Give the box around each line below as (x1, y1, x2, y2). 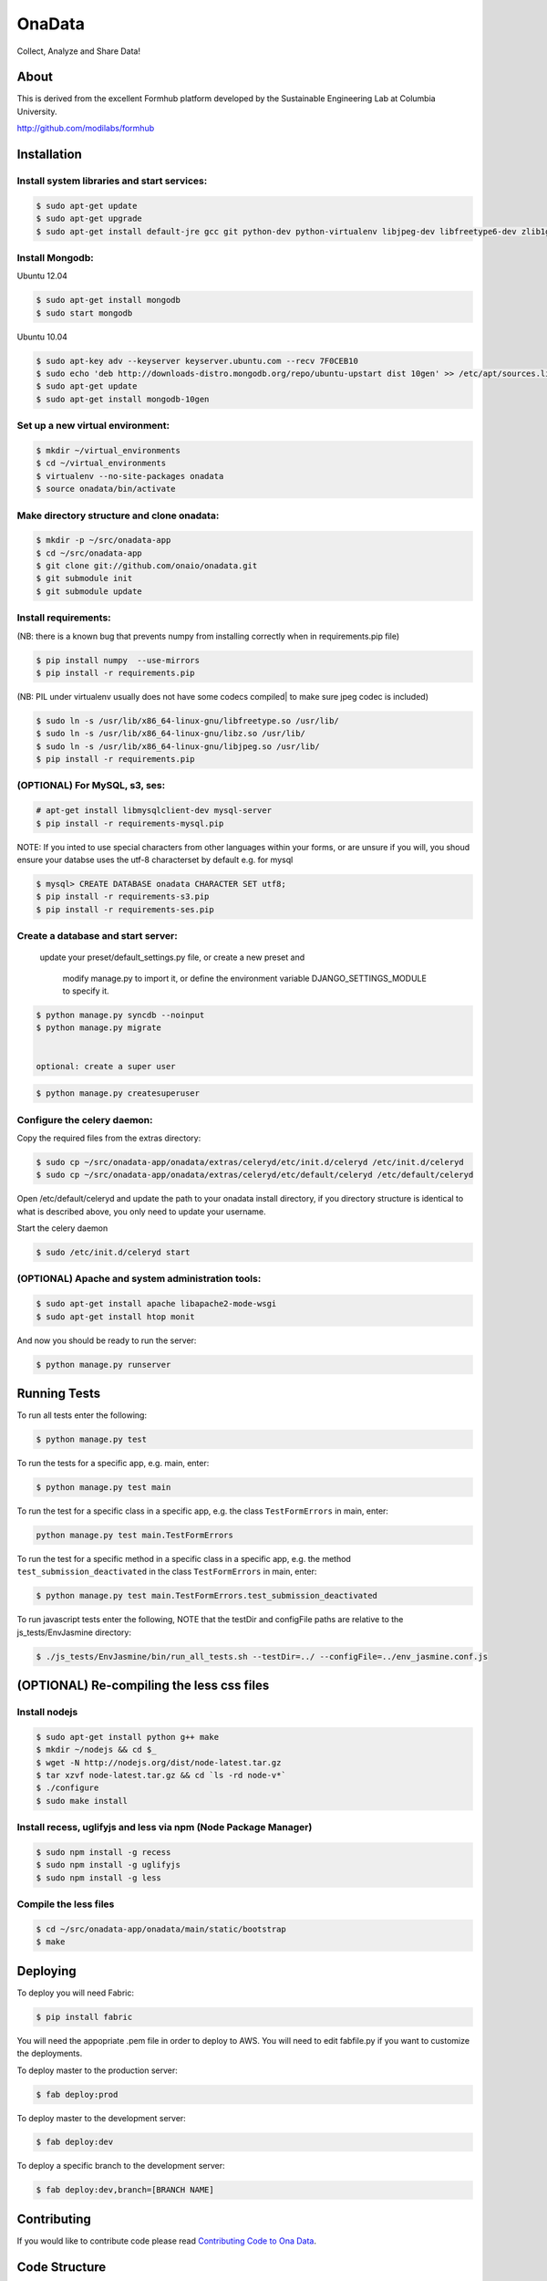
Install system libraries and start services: (16, 174, 208, 187)
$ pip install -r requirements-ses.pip (36, 904, 214, 914)
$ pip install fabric (36, 2012, 133, 2022)
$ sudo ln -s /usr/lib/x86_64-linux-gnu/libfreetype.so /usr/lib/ (36, 715, 339, 725)
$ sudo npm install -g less (36, 1872, 161, 1883)
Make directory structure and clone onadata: (16, 509, 220, 522)
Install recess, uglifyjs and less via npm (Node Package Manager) (16, 1821, 313, 1834)
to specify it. (62, 985, 109, 996)
